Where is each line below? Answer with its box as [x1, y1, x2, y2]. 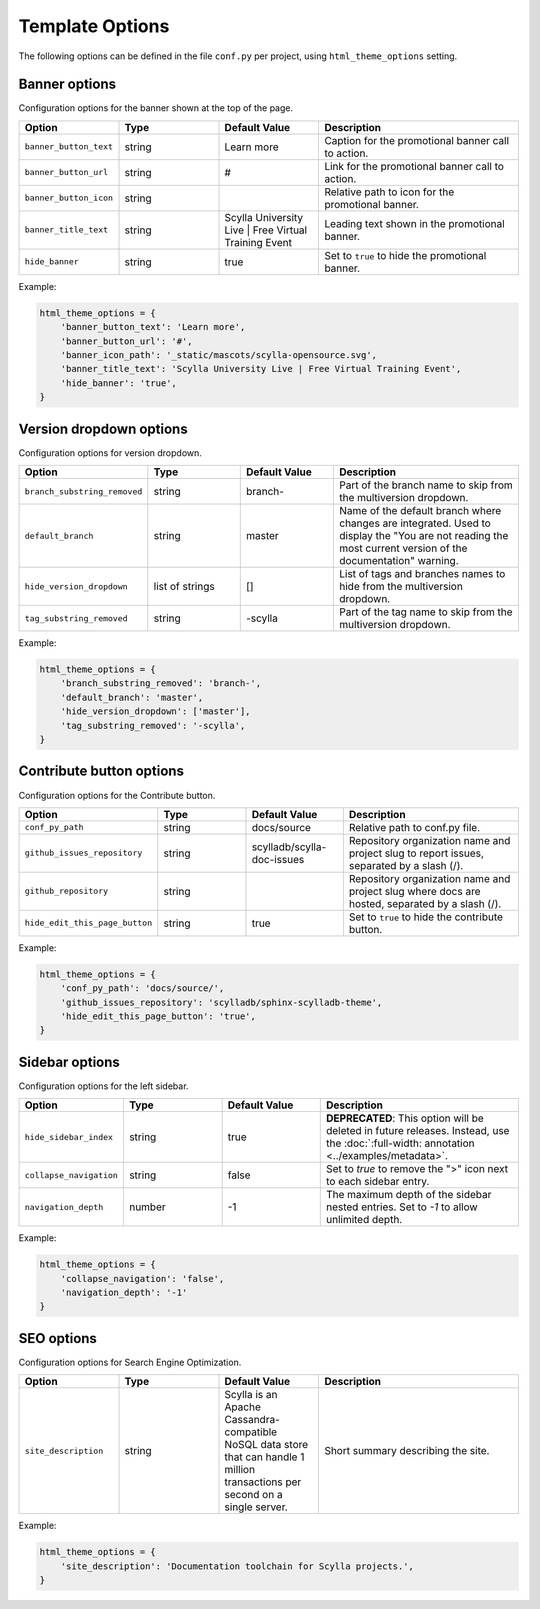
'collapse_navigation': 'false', [60, 1273, 225, 1284]
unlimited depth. [325, 1213, 403, 1227]
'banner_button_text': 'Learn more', [60, 321, 246, 333]
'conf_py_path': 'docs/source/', [60, 983, 225, 994]
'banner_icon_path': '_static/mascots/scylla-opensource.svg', [60, 350, 378, 360]
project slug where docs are [348, 884, 481, 898]
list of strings [153, 580, 215, 594]
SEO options [18, 1330, 97, 1347]
